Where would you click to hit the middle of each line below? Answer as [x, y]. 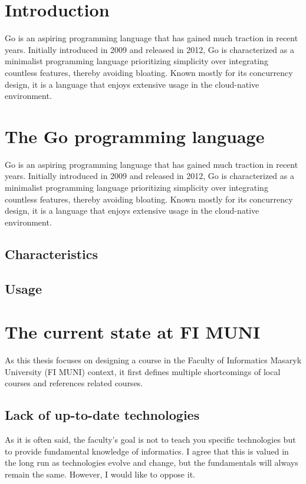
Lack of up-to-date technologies [102, 415]
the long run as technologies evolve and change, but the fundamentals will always [152, 463]
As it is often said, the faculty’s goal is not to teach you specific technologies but [150, 440]
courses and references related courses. [74, 383]
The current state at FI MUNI [133, 332]
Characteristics [52, 253]
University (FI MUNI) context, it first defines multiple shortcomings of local [143, 371]
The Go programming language [135, 136]
